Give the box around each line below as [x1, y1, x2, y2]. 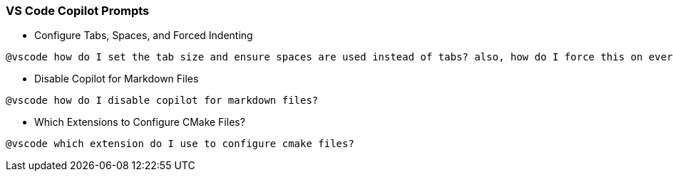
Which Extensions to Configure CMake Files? [34, 116, 245, 129]
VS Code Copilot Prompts [6, 4, 150, 18]
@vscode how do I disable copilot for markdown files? [6, 95, 319, 107]
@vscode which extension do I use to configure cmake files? [6, 138, 354, 150]
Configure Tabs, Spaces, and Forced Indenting [34, 29, 253, 42]
